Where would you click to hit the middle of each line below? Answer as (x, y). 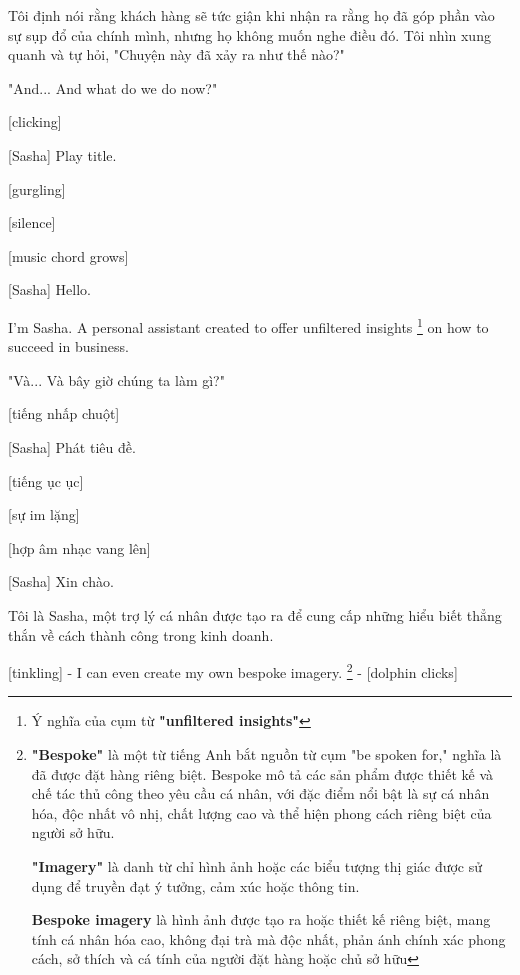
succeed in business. (68, 346)
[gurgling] (37, 188)
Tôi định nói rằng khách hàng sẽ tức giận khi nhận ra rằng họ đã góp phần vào (251, 15)
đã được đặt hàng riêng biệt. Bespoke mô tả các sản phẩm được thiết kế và (262, 773)
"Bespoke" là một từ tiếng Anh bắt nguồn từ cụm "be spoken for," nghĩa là (266, 753)
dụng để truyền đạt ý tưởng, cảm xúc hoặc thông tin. (195, 885)
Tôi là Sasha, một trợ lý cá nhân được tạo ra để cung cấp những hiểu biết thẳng (255, 614)
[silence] (32, 222)
